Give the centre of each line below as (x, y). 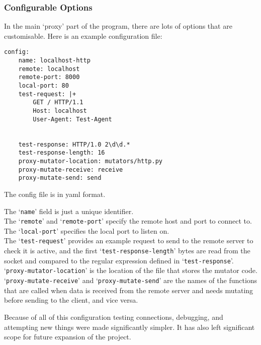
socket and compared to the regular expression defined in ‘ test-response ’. (119, 260)
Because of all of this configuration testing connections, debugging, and (114, 317)
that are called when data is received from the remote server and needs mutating (129, 290)
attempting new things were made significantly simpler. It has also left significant (129, 327)
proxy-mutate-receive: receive (71, 169)
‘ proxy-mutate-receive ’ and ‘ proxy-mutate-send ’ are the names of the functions (131, 280)
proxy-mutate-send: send (60, 178)
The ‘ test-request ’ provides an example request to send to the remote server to (129, 240)
